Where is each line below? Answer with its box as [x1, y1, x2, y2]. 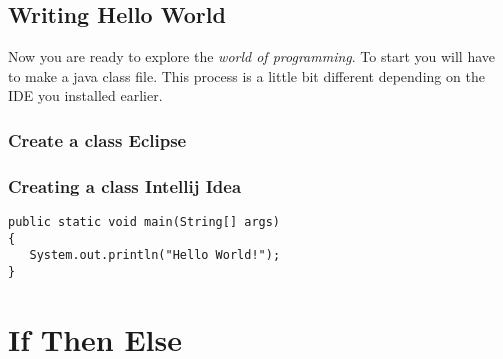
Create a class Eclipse [8, 127, 187, 152]
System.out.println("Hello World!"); [29, 248, 281, 263]
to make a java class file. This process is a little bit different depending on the [8, 65, 485, 86]
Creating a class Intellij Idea [8, 173, 242, 198]
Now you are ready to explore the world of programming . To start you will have [8, 46, 496, 67]
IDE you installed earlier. [8, 85, 163, 106]
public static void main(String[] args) [8, 215, 281, 230]
